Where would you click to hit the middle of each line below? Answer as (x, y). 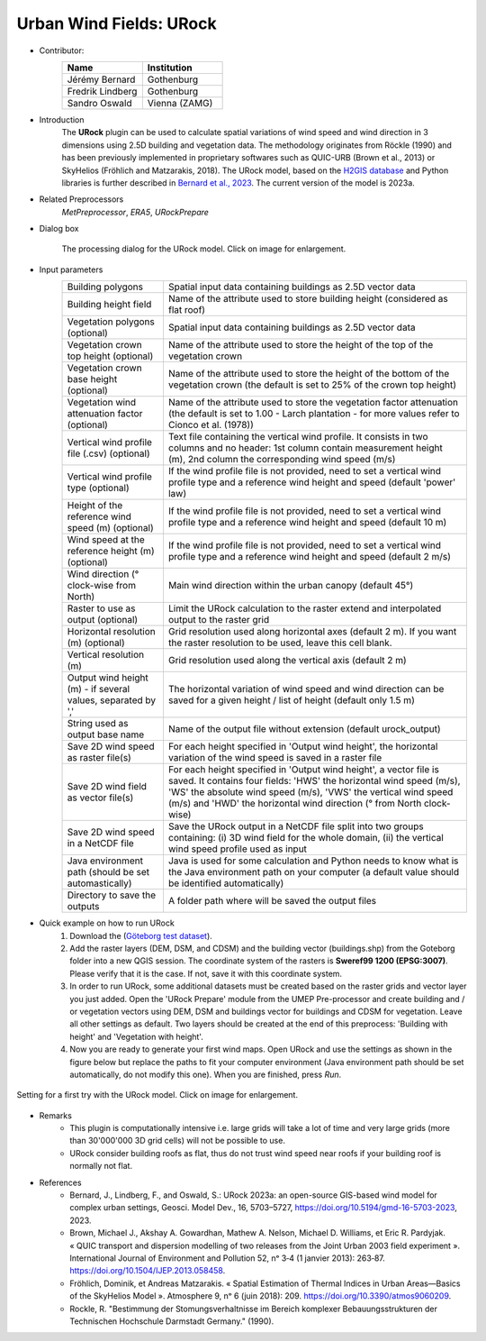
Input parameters (71, 269)
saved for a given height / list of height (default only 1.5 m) (292, 700)
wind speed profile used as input (238, 849)
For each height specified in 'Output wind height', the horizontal (303, 746)
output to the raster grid (219, 620)
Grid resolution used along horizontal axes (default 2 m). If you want (312, 632)
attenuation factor (105, 414)
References (60, 1182)
